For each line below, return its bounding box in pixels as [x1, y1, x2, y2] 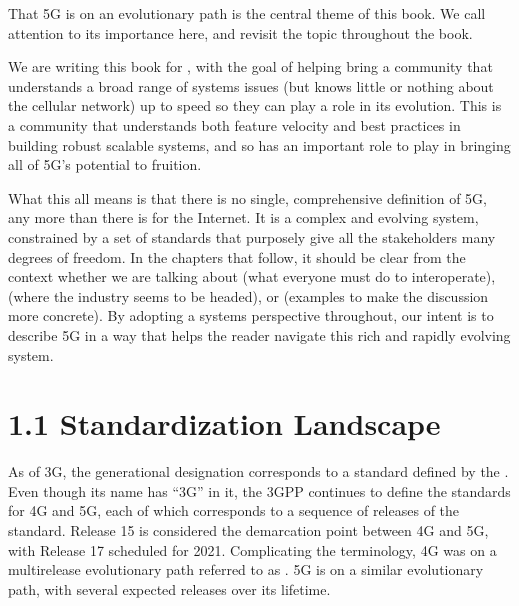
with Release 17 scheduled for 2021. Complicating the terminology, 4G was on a [8, 539, 497, 560]
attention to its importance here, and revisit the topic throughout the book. [8, 22, 473, 43]
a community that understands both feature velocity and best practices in [8, 114, 461, 135]
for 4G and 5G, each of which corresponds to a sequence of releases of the [8, 500, 460, 521]
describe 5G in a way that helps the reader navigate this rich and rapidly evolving [8, 324, 511, 345]
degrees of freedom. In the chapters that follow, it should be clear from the [8, 246, 466, 267]
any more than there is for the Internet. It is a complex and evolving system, [8, 207, 479, 228]
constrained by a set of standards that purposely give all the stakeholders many [8, 226, 496, 247]
